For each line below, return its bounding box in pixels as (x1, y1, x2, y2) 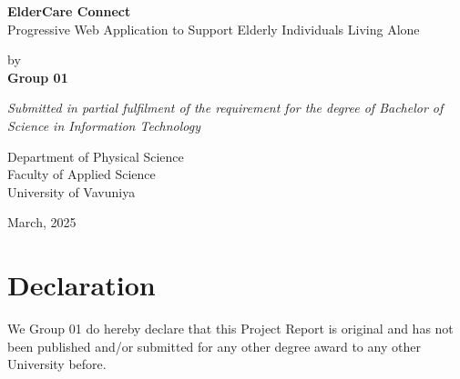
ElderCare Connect (7, 2, 131, 20)
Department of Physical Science (7, 146, 184, 165)
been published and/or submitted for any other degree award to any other (7, 336, 421, 355)
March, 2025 (7, 213, 77, 232)
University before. (7, 354, 107, 374)
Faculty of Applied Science (7, 165, 156, 184)
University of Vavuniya (7, 182, 136, 201)
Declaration (7, 266, 156, 304)
